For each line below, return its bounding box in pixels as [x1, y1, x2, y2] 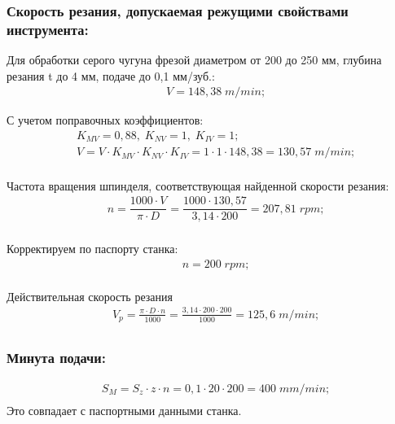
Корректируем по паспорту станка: [7, 240, 178, 257]
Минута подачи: [7, 348, 106, 368]
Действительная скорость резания [7, 287, 173, 304]
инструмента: [7, 19, 89, 39]
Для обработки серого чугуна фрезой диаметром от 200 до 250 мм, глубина [7, 51, 382, 68]
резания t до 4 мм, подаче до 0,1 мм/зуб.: [7, 67, 215, 84]
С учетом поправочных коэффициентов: [7, 111, 204, 129]
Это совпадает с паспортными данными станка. [7, 401, 242, 418]
